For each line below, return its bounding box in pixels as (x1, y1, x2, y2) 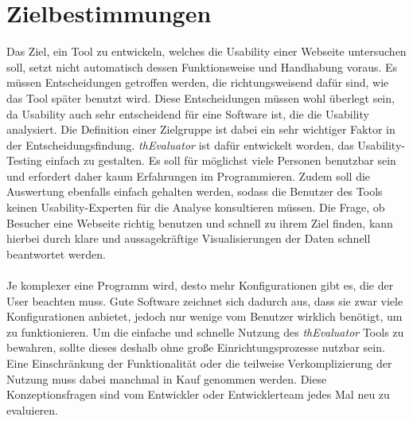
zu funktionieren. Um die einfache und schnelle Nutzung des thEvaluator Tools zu (6, 323, 404, 340)
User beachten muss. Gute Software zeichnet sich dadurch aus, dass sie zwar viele (6, 292, 403, 309)
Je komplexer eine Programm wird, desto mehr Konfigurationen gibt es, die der (6, 277, 394, 294)
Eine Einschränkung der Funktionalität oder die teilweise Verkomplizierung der (6, 355, 392, 371)
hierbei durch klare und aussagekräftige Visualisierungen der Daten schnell (6, 230, 371, 247)
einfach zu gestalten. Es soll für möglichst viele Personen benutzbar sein (45, 152, 396, 169)
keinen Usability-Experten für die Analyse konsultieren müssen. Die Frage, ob (6, 199, 385, 216)
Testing (6, 152, 42, 169)
